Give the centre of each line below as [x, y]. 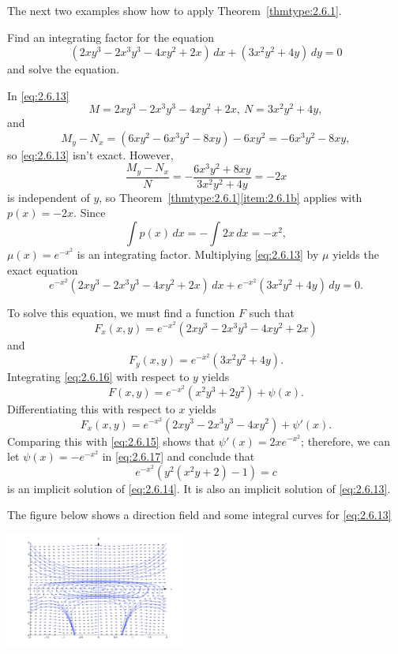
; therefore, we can [345, 441]
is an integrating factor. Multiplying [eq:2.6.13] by [198, 254]
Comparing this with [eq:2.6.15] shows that [111, 441]
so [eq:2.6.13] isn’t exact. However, [90, 155]
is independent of [49, 197]
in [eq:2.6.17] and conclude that [178, 456]
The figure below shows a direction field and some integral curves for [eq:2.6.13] [199, 515]
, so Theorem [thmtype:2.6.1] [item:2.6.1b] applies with [231, 197]
